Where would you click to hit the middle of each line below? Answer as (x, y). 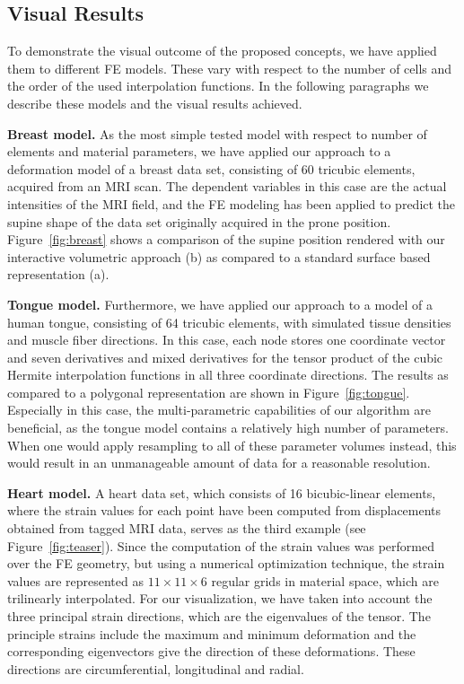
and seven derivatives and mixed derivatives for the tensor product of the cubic (225, 357)
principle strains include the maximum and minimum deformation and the (212, 633)
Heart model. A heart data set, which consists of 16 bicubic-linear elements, (222, 492)
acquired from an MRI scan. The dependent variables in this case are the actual (227, 186)
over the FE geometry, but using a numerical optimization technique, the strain (226, 563)
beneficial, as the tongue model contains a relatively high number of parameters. (228, 428)
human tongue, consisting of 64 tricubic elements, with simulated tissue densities (229, 322)
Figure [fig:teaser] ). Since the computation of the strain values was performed (221, 545)
